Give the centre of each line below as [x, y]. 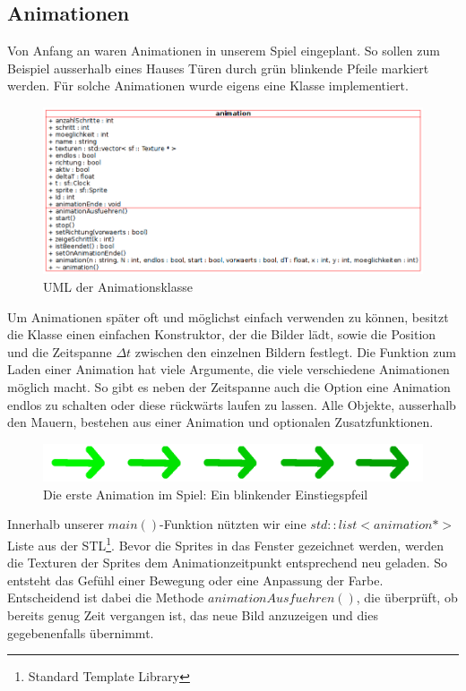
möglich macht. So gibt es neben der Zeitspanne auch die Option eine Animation [229, 386]
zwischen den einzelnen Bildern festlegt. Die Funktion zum [295, 351]
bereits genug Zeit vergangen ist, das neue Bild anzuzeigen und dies [193, 614]
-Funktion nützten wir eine [233, 524]
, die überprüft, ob [407, 597]
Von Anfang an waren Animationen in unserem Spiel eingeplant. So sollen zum [224, 51]
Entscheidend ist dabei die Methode [106, 597]
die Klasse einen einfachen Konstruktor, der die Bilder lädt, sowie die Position [222, 334]
